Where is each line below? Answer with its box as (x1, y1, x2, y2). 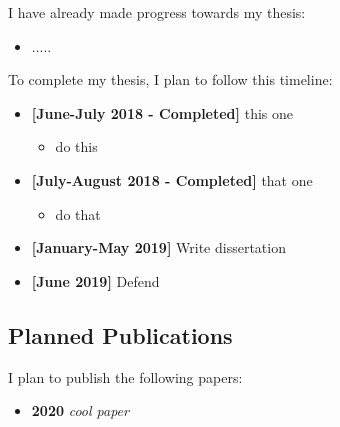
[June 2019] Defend (31, 270, 160, 291)
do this (55, 136, 98, 157)
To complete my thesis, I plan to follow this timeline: (8, 69, 333, 90)
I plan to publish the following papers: (8, 366, 243, 387)
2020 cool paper (31, 400, 129, 421)
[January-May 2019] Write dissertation (31, 237, 286, 258)
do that (55, 203, 101, 224)
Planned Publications (8, 319, 233, 350)
